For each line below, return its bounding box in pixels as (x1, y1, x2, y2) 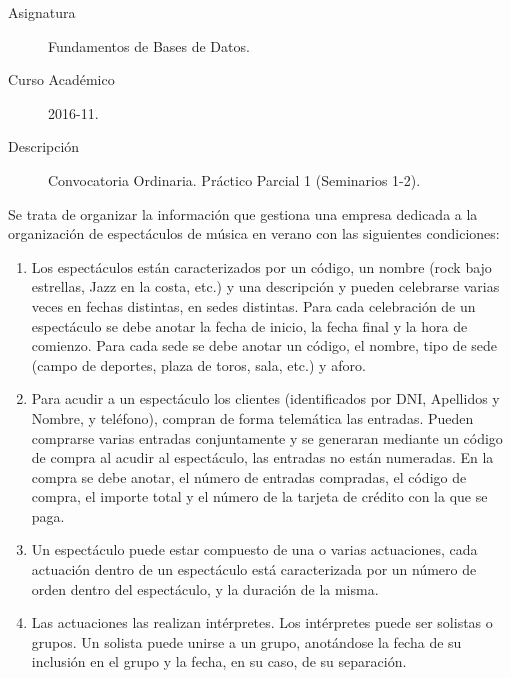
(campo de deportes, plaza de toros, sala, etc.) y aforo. (31, 354, 366, 375)
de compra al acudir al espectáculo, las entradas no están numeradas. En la (31, 447, 494, 468)
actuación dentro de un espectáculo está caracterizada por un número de (31, 559, 477, 580)
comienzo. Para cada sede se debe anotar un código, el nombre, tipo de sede (31, 335, 498, 356)
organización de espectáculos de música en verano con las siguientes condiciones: (8, 223, 500, 244)
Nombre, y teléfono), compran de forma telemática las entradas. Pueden (31, 407, 474, 428)
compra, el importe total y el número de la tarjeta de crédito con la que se (31, 486, 488, 507)
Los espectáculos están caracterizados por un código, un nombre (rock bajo (31, 256, 492, 277)
